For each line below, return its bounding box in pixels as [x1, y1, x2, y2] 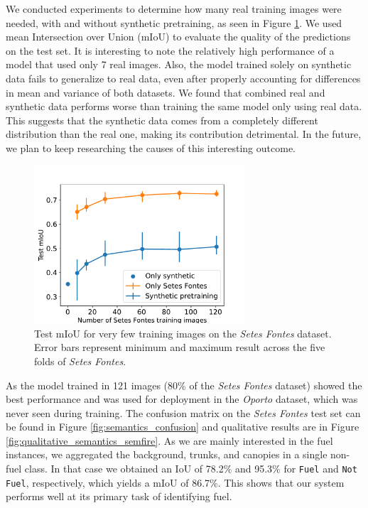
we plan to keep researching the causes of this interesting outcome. [6, 140, 296, 155]
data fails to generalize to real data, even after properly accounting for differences [6, 70, 361, 85]
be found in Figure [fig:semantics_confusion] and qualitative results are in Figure [6, 419, 359, 434]
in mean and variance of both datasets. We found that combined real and [6, 85, 325, 99]
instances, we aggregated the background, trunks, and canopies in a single [6, 447, 328, 462]
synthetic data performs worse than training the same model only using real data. [6, 99, 362, 114]
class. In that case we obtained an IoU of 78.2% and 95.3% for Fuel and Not [24, 461, 357, 476]
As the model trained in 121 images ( [6, 377, 168, 392]
